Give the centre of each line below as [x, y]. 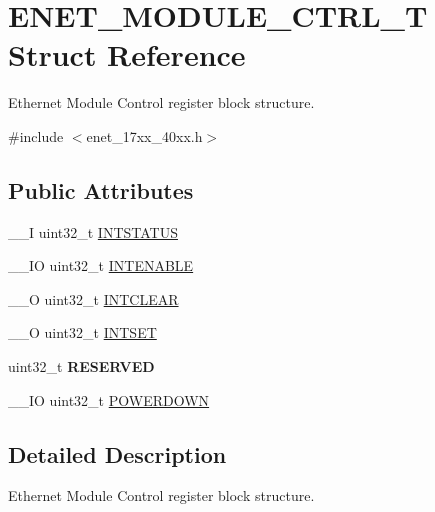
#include [36, 135]
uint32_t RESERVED [81, 366]
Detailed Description [117, 453]
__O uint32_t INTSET [82, 332]
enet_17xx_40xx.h [144, 135]
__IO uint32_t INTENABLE [101, 265]
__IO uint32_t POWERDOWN [109, 399]
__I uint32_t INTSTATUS [93, 231]
